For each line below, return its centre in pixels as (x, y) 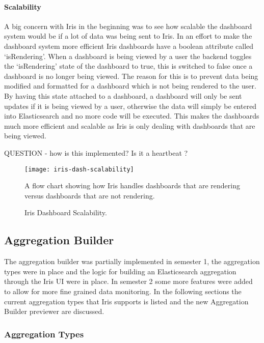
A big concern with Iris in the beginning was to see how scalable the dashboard (128, 26)
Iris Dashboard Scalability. (66, 212)
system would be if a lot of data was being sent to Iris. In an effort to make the (128, 36)
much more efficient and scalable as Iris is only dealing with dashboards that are (130, 125)
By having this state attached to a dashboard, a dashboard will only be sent (123, 95)
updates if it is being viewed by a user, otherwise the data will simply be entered (130, 106)
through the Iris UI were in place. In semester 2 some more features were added (128, 281)
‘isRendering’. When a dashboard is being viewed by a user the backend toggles (128, 56)
